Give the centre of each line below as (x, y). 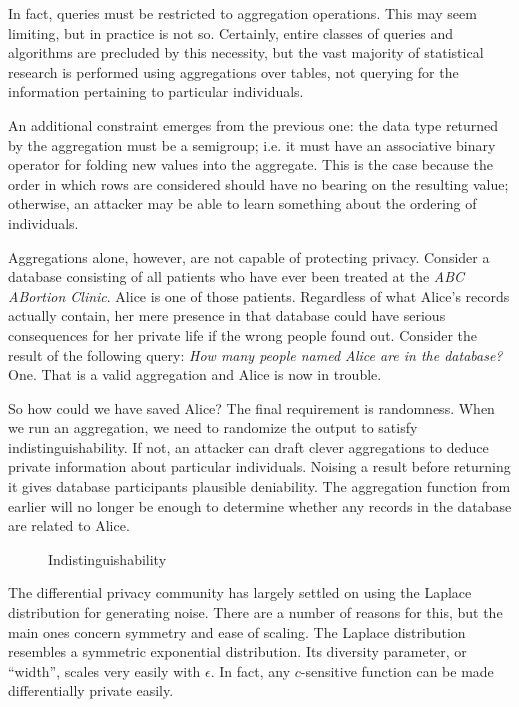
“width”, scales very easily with (104, 670)
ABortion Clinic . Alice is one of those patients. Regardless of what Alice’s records (259, 295)
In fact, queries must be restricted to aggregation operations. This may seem (242, 13)
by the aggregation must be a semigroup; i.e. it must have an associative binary (252, 144)
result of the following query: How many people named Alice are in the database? (255, 354)
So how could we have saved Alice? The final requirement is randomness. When (251, 407)
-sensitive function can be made (397, 670)
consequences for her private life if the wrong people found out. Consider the (243, 334)
